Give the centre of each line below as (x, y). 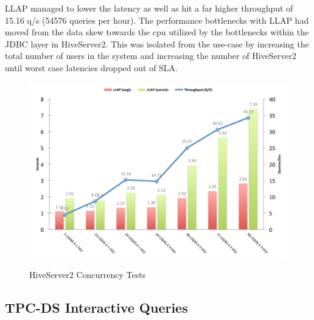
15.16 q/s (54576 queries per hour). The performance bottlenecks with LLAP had (157, 20)
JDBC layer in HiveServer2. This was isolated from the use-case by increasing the (157, 43)
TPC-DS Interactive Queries (96, 308)
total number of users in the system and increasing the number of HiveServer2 (151, 56)
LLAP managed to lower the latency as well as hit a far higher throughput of (149, 8)
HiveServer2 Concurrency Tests (88, 275)
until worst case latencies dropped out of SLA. (92, 67)
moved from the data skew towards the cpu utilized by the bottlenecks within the (157, 32)
